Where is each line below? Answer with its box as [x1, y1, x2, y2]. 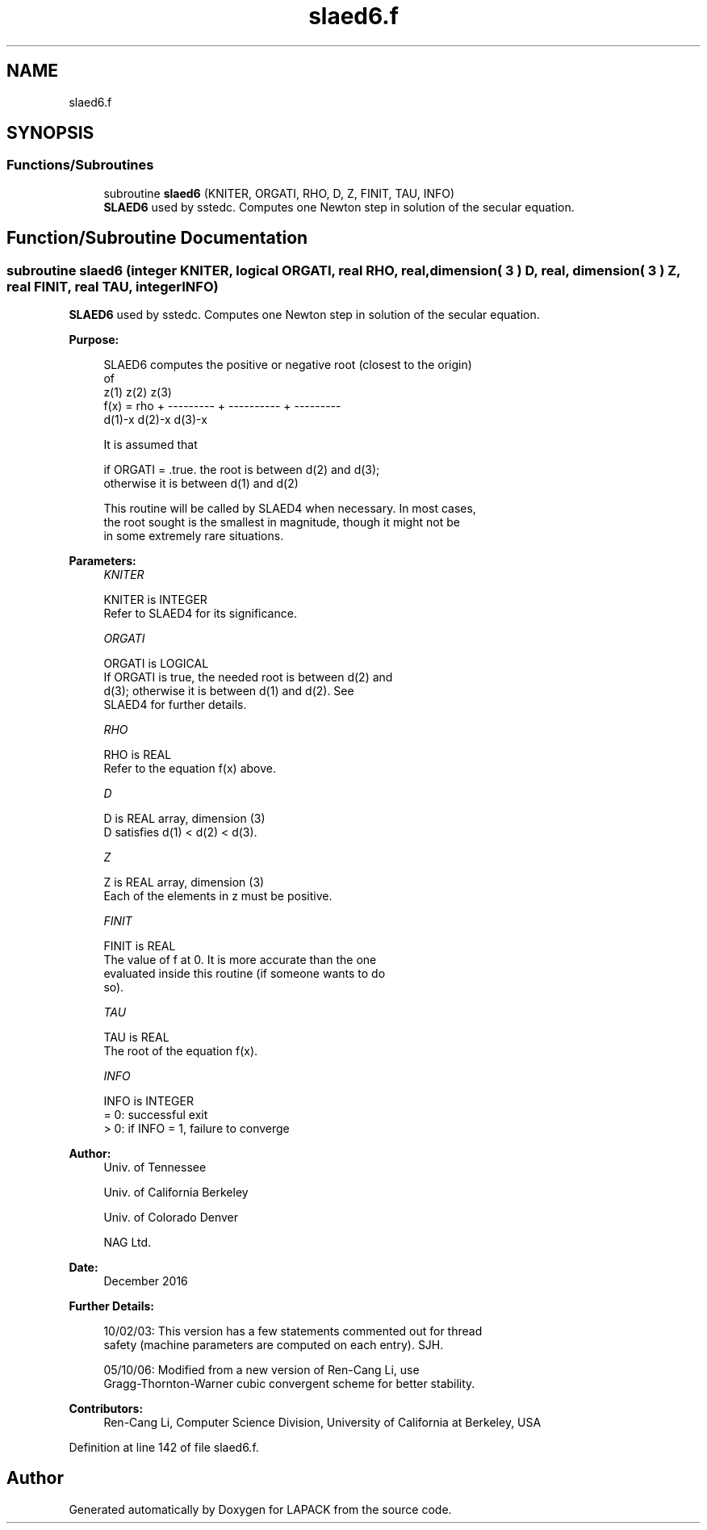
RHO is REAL [103, 748, 172, 762]
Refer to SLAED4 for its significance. [103, 606, 297, 621]
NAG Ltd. [103, 1235, 152, 1250]
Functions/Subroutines [6, 157, 154, 174]
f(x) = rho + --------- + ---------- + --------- [103, 399, 341, 413]
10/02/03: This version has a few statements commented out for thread [103, 1324, 483, 1339]
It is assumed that [103, 438, 198, 452]
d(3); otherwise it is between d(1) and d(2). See [103, 684, 354, 698]
